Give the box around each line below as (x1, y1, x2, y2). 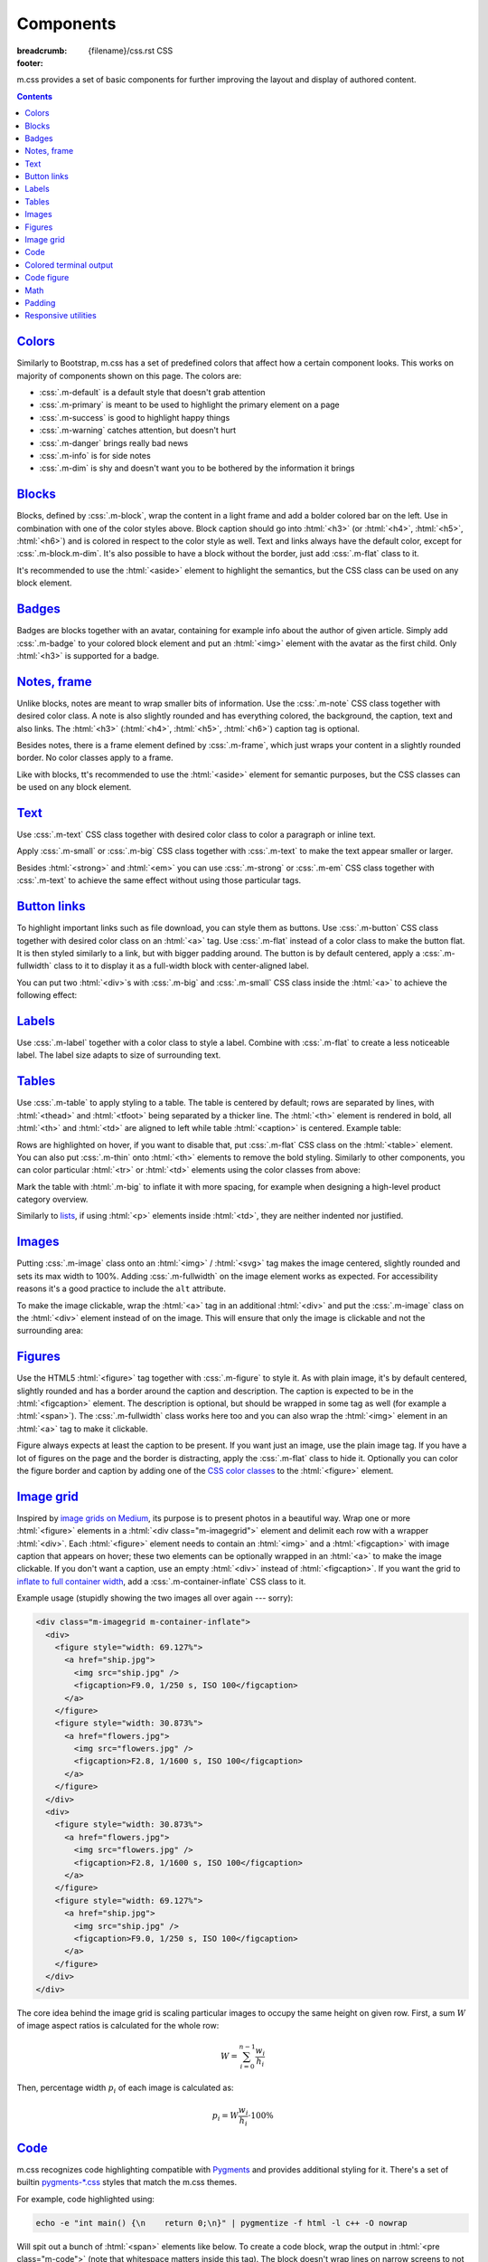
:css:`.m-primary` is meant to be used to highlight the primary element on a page (39, 399, 340, 411)
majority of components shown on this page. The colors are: (16, 370, 242, 381)
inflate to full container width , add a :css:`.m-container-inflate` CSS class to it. (16, 1575, 306, 1587)
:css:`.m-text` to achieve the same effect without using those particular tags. (16, 875, 302, 886)
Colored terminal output (24, 259, 114, 271)
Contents (16, 90, 53, 101)
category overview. (16, 1194, 89, 1205)
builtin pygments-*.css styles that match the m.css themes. (16, 2177, 238, 2188)
